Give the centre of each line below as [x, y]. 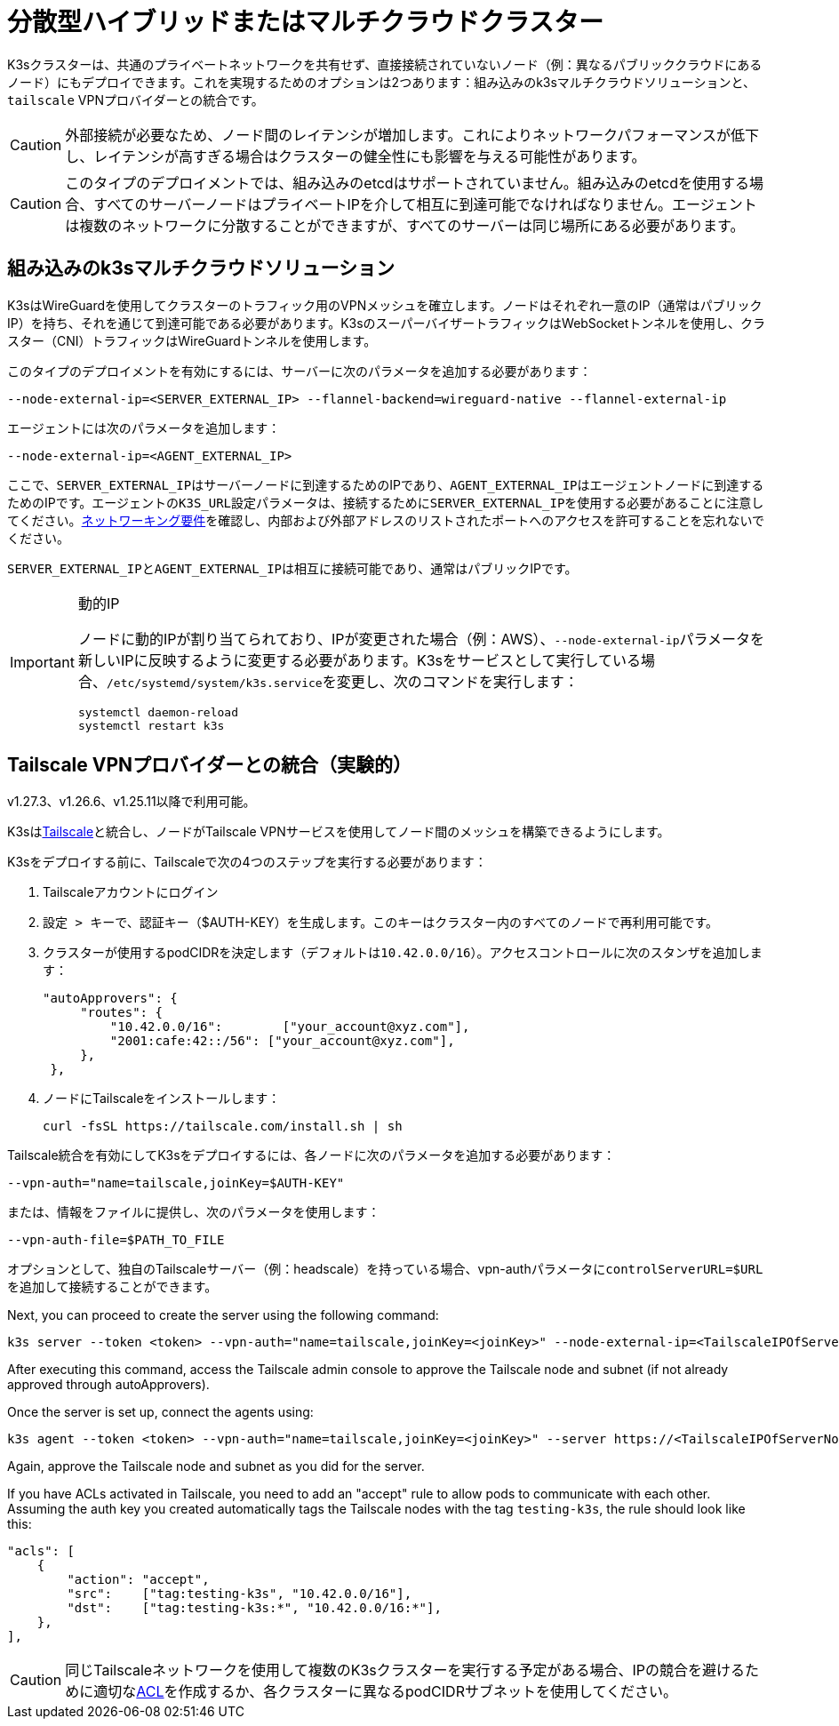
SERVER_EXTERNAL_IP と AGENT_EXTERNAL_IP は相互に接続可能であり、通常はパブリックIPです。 [292, 568]
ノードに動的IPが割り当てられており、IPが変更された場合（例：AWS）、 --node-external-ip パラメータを [421, 639]
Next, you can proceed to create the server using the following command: [223, 1315]
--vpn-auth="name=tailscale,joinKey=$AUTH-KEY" [176, 1183]
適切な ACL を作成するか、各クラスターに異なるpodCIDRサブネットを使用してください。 [385, 1692]
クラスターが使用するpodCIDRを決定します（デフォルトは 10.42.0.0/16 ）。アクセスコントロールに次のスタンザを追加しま [403, 953]
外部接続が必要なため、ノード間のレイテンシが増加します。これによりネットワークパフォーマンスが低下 [412, 135]
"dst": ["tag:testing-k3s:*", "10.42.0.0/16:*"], [254, 1608]
